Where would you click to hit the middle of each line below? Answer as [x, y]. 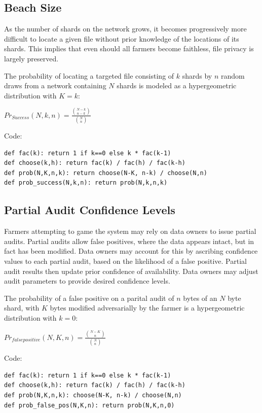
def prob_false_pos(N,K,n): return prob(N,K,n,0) [89, 405]
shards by [197, 75]
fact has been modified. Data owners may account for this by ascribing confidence [131, 251]
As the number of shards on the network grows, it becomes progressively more [125, 29]
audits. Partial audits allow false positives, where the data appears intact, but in [129, 241]
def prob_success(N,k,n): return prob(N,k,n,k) [86, 183]
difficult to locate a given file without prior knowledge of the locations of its [122, 38]
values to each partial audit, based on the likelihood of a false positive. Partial [125, 261]
